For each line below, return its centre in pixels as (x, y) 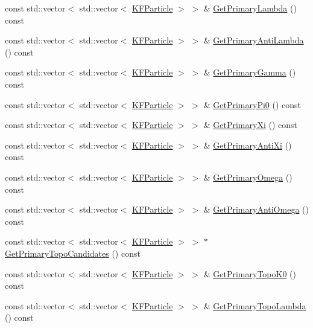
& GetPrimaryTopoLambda (255, 305)
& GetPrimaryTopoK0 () (250, 273)
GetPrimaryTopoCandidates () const (73, 253)
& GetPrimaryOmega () (248, 177)
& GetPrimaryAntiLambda (254, 40)
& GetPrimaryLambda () (250, 8)
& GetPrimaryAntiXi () (248, 145)
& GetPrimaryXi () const (250, 125)
